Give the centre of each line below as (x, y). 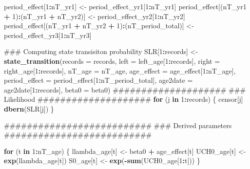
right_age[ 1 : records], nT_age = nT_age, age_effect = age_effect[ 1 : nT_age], (120, 70)
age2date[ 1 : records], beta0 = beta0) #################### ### (125, 89)
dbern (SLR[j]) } (29, 108)
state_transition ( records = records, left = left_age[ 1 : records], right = (112, 61)
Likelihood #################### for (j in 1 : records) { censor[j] (124, 99)
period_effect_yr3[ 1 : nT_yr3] (48, 35)
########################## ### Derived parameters (118, 125)
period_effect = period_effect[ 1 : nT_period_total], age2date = (98, 80)
